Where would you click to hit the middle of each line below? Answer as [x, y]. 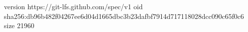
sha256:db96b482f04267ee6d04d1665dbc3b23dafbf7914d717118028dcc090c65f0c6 [124, 16]
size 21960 [19, 25]
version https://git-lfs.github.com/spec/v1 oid [73, 6]
